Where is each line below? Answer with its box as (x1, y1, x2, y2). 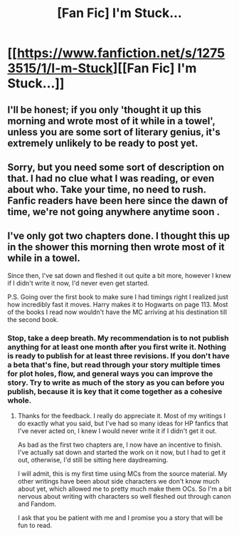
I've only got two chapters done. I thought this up (7, 230, 230, 242)
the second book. (7, 315, 59, 323)
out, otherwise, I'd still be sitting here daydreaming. (17, 456, 169, 464)
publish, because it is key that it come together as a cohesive (7, 386, 223, 396)
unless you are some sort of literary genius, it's (7, 126, 221, 138)
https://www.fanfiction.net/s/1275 (16, 45, 225, 61)
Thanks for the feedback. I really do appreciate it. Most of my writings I (17, 412, 226, 420)
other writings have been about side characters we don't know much (17, 477, 220, 486)
